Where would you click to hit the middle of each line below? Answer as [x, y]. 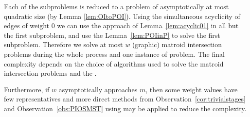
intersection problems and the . [50, 73]
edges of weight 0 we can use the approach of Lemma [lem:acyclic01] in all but [121, 25]
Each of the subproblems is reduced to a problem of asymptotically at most [116, 6]
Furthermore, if [27, 89]
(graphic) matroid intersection [177, 44]
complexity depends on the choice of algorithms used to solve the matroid [114, 63]
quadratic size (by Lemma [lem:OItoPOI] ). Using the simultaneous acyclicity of [122, 16]
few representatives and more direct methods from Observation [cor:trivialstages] [125, 99]
